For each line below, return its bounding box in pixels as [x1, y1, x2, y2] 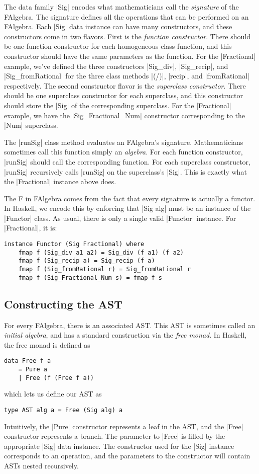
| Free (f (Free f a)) [18, 374, 94, 381]
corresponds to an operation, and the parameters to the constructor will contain [4, 450, 250, 461]
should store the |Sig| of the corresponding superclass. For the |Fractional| [4, 100, 231, 110]
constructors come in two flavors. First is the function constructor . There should [4, 31, 250, 41]
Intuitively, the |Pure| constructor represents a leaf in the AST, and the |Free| [4, 421, 243, 431]
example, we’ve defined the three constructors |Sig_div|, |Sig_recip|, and [4, 60, 228, 71]
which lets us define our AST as [4, 388, 102, 399]
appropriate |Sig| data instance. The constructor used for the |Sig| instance [4, 440, 234, 451]
